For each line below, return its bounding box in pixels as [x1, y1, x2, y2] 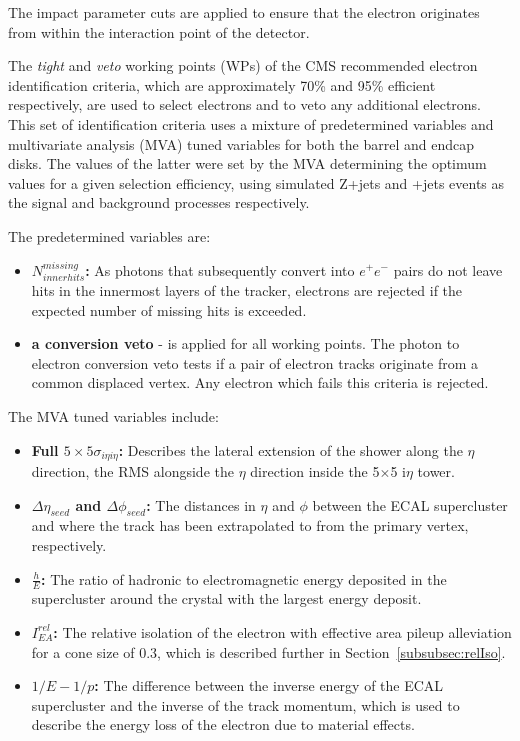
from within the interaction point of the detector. [8, 21, 310, 42]
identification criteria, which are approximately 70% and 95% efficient [8, 74, 436, 95]
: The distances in [146, 494, 256, 515]
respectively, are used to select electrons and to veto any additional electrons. [8, 94, 482, 115]
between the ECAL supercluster [312, 494, 508, 515]
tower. [417, 460, 455, 481]
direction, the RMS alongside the [31, 460, 234, 481]
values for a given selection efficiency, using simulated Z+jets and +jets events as [8, 172, 505, 193]
